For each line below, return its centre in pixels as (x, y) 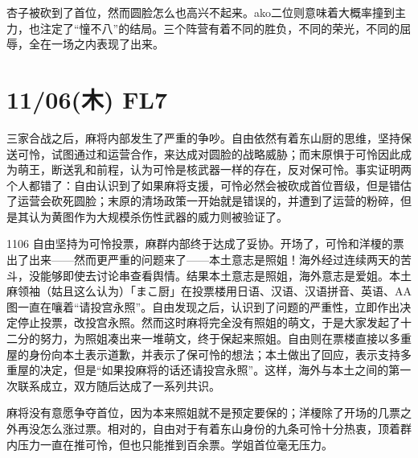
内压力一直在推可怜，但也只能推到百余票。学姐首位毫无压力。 (170, 444)
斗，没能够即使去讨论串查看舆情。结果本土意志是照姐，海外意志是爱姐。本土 (209, 275)
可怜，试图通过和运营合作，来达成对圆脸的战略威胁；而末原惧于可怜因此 (209, 153)
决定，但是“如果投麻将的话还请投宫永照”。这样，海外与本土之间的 (214, 370)
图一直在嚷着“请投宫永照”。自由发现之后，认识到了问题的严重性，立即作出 (203, 306)
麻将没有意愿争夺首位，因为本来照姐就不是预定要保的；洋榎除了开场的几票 (203, 413)
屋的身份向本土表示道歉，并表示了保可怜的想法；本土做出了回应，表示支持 (203, 354)
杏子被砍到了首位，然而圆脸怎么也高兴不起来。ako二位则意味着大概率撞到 (201, 12)
